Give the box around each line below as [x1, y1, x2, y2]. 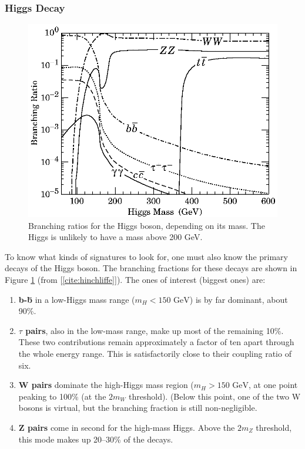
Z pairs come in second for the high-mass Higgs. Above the [18, 421, 235, 434]
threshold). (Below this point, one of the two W [129, 390, 301, 402]
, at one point [249, 379, 298, 391]
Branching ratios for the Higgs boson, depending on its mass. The [28, 219, 265, 231]
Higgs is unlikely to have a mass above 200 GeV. [28, 231, 203, 243]
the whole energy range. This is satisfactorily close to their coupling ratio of [18, 347, 291, 360]
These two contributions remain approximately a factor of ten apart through [18, 336, 294, 348]
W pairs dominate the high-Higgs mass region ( [18, 379, 194, 391]
